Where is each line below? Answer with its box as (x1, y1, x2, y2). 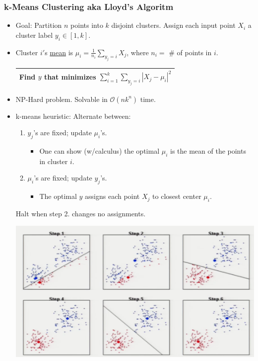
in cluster (39, 156, 68, 166)
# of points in (169, 47, 212, 57)
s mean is (45, 47, 73, 57)
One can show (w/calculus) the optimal (39, 146, 160, 156)
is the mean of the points (170, 146, 246, 156)
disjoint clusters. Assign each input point (111, 20, 236, 30)
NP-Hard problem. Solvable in (15, 93, 108, 104)
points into (70, 20, 103, 30)
